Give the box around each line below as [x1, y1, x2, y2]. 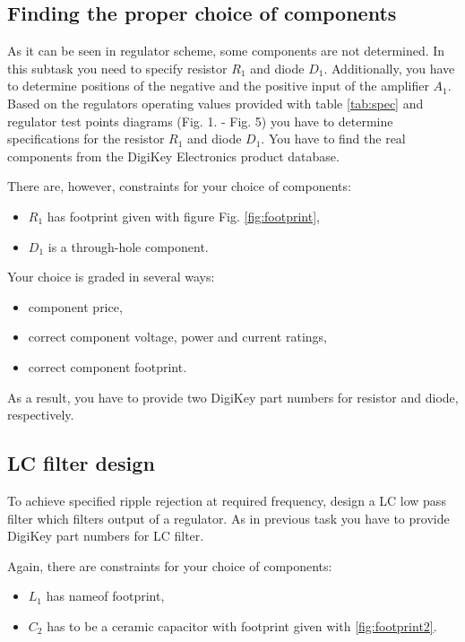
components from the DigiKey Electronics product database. [7, 146, 340, 165]
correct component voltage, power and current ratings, [28, 327, 327, 346]
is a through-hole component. [47, 237, 209, 256]
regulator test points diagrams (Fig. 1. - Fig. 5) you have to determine [7, 111, 393, 130]
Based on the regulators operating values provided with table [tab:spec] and [7, 93, 424, 112]
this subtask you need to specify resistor [7, 58, 228, 77]
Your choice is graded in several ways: [7, 267, 215, 286]
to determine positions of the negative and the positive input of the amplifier [7, 76, 429, 95]
